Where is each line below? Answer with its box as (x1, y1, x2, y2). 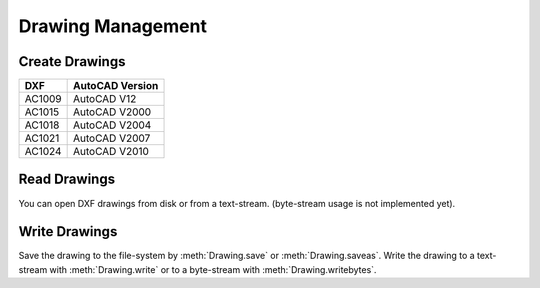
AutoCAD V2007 (73, 131, 151, 145)
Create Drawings (18, 53, 126, 70)
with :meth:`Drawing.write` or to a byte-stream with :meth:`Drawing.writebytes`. (49, 263, 377, 275)
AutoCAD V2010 (73, 145, 150, 159)
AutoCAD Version (73, 79, 159, 93)
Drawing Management (18, 15, 207, 37)
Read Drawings (18, 171, 115, 188)
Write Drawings (18, 223, 118, 240)
